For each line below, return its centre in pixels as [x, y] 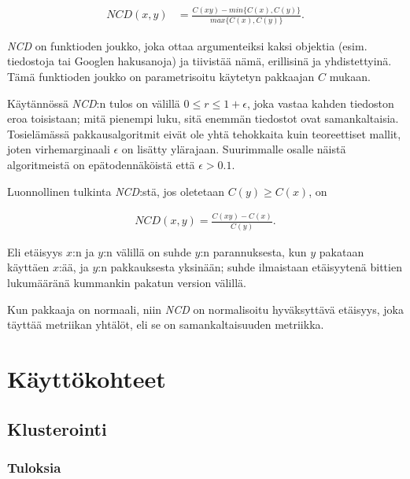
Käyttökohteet [87, 378]
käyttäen [28, 267]
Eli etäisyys [35, 251]
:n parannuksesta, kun [253, 251]
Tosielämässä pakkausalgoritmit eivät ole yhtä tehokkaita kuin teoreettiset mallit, [204, 133]
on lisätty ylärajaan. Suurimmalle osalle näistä [234, 149]
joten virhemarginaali [59, 149]
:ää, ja [74, 267]
